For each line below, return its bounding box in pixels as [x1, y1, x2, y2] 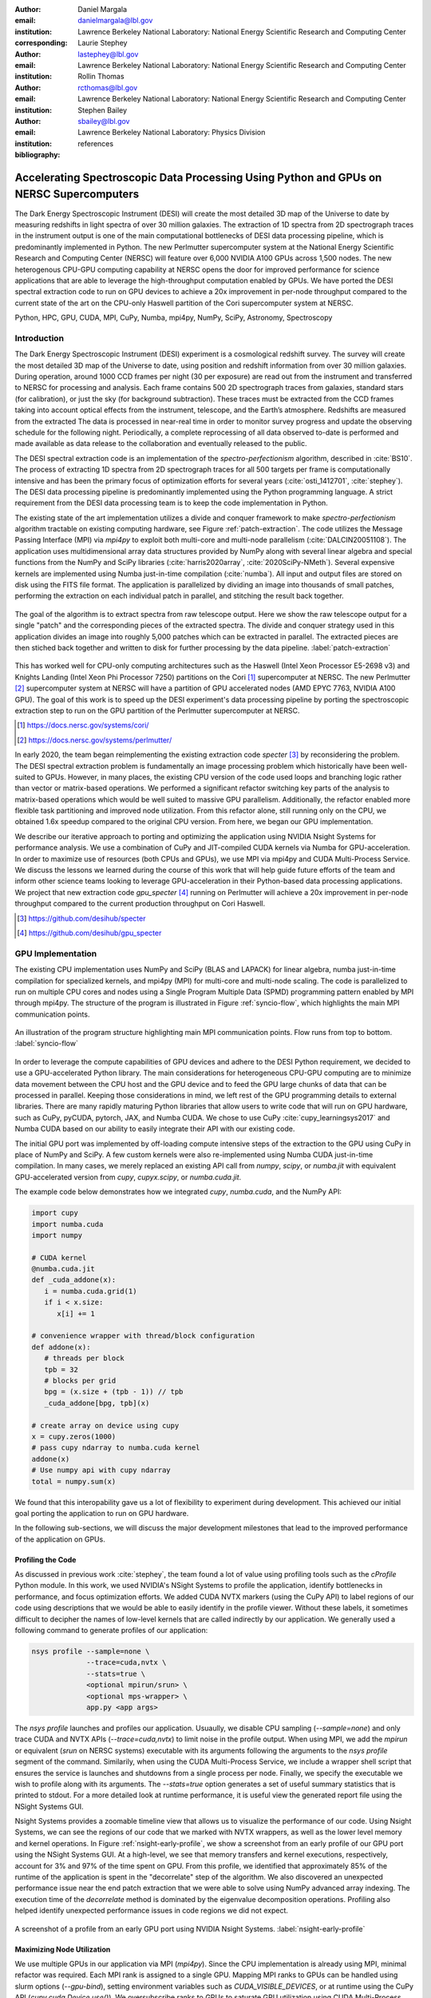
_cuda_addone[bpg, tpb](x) [44, 1399, 150, 1407]
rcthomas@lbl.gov [77, 82, 138, 92]
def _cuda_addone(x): [31, 1276, 117, 1284]
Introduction [14, 332, 64, 344]
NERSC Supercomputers [14, 188, 140, 201]
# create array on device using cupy [31, 1421, 180, 1430]
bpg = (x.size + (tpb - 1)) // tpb [44, 1387, 184, 1396]
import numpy [31, 1231, 83, 1240]
